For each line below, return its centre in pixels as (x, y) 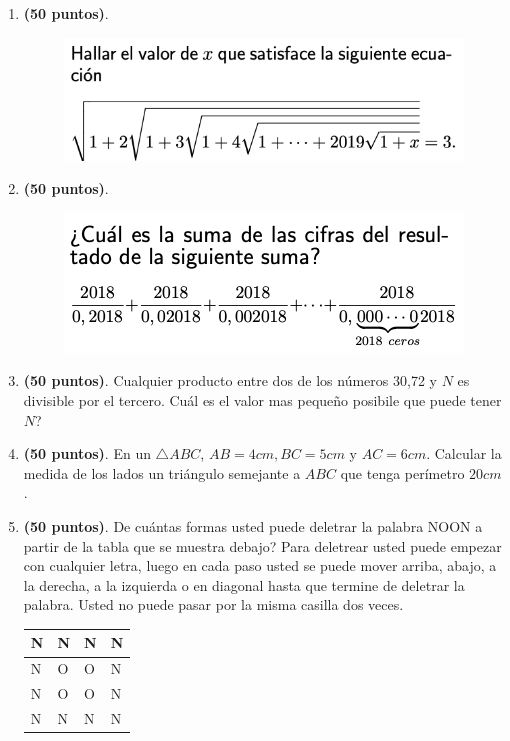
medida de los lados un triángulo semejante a (162, 472)
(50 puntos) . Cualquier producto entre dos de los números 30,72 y (230, 380)
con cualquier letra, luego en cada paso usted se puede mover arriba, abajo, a (260, 565)
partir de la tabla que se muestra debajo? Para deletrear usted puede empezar (262, 545)
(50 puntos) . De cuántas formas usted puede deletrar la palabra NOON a (253, 525)
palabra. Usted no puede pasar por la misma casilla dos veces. (213, 604)
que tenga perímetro (402, 472)
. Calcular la (464, 453)
